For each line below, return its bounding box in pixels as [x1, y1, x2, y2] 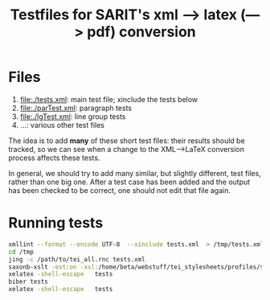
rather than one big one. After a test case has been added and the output [8, 177, 251, 187]
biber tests [8, 277, 48, 286]
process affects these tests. [8, 153, 100, 162]
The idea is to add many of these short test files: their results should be [8, 135, 245, 146]
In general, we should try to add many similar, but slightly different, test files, [8, 168, 261, 178]
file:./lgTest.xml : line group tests [19, 111, 126, 121]
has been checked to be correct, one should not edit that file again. [8, 185, 231, 195]
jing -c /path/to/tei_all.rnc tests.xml [8, 255, 146, 263]
